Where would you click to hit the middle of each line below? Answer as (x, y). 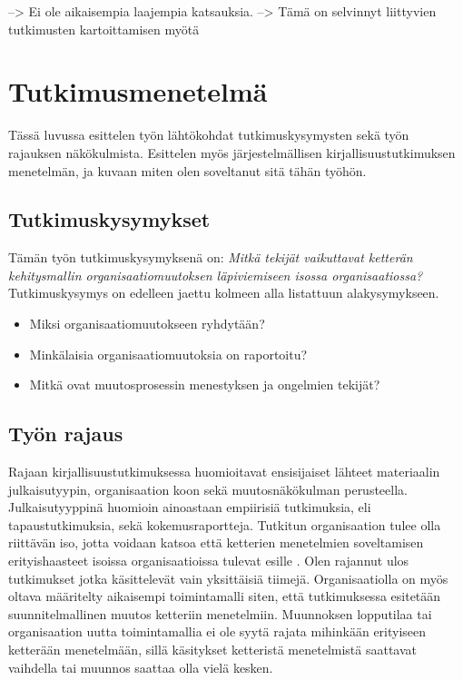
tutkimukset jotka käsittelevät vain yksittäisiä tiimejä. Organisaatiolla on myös (228, 578)
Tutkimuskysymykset (109, 219)
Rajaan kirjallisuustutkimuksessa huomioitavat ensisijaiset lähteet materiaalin (224, 472)
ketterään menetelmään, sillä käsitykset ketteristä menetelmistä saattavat (213, 649)
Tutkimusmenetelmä (138, 91)
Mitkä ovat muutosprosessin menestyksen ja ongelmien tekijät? (205, 384)
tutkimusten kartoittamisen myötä (104, 29)
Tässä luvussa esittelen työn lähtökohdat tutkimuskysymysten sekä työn (209, 135)
